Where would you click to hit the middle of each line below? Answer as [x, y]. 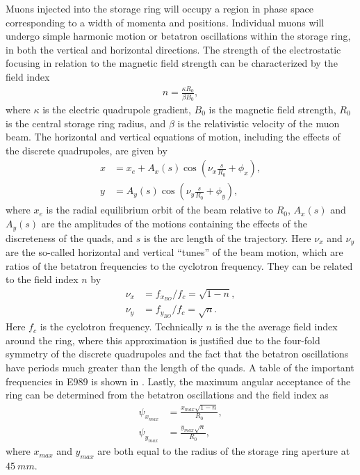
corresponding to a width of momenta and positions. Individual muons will [165, 22]
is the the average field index [276, 327]
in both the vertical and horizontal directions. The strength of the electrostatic [173, 49]
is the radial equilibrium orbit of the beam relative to [160, 210]
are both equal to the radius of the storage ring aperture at [224, 451]
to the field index [42, 279]
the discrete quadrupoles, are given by [87, 150]
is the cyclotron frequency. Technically [121, 327]
